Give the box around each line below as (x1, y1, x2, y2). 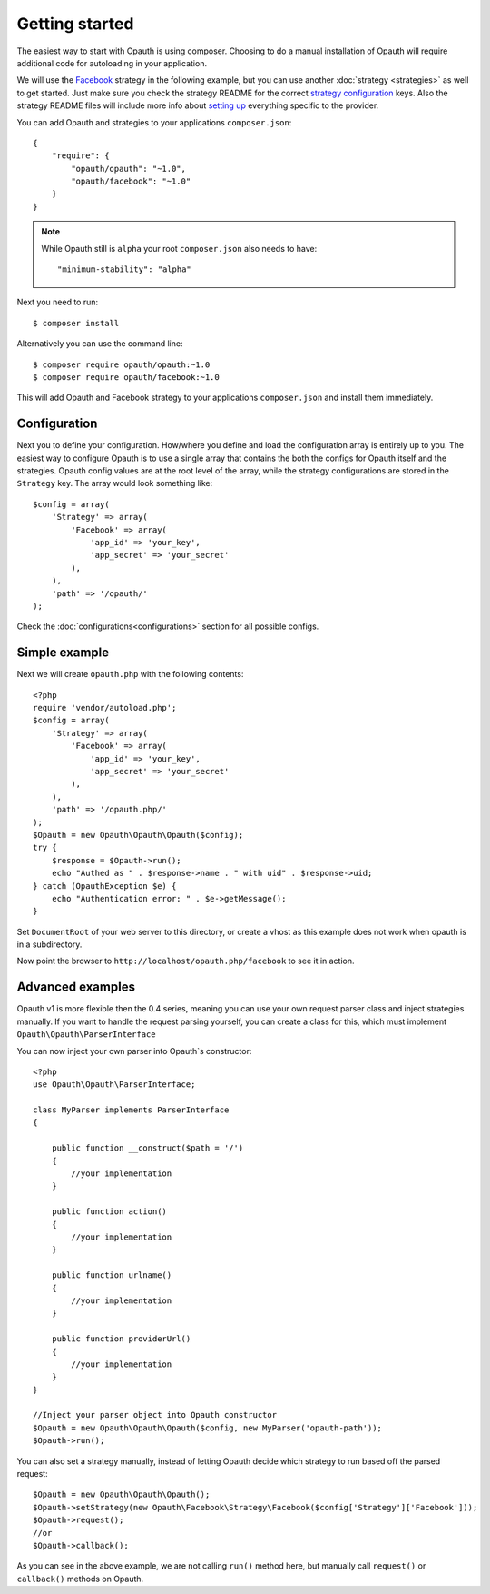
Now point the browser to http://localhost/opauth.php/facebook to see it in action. (16, 955, 355, 967)
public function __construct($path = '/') (51, 1143, 244, 1153)
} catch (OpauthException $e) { (33, 881, 177, 891)
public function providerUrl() (51, 1334, 191, 1344)
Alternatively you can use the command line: (16, 338, 183, 349)
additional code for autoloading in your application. (16, 57, 208, 68)
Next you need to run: (16, 296, 99, 308)
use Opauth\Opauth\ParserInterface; (33, 1080, 196, 1090)
